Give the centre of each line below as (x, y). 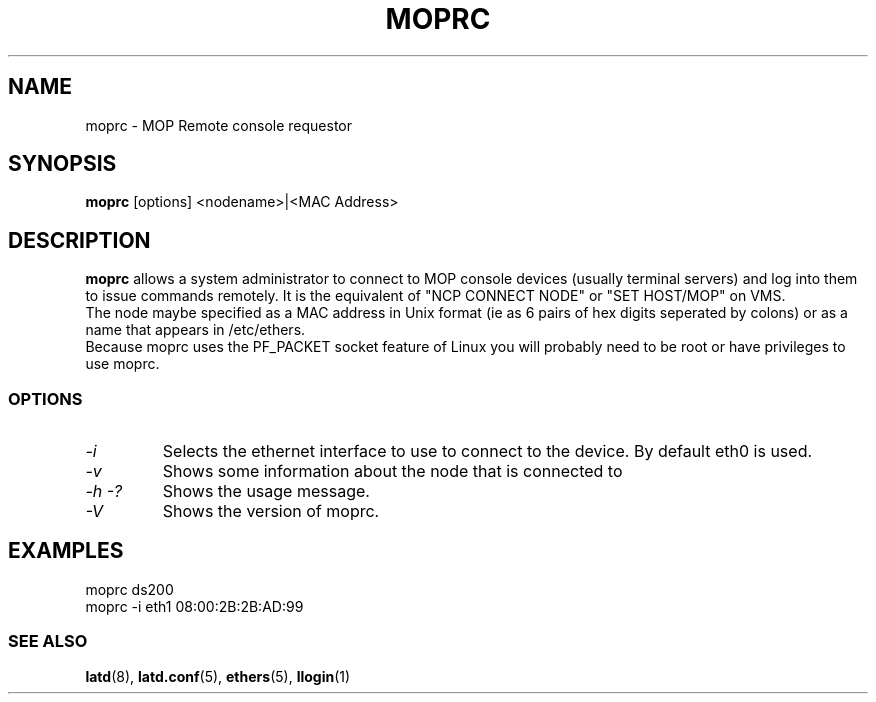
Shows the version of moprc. (271, 511)
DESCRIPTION (79, 240)
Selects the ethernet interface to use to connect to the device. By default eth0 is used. (487, 451)
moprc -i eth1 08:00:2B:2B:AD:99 (194, 606)
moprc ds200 (129, 589)
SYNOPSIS (62, 164)
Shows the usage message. (266, 491)
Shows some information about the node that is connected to (392, 471)
